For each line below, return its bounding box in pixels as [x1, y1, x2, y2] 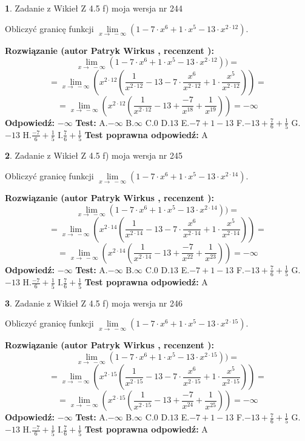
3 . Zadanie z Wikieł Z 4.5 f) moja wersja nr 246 [5, 296, 183, 309]
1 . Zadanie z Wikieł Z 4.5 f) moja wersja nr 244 [5, 2, 183, 14]
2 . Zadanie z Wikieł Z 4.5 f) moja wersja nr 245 [5, 149, 183, 162]
